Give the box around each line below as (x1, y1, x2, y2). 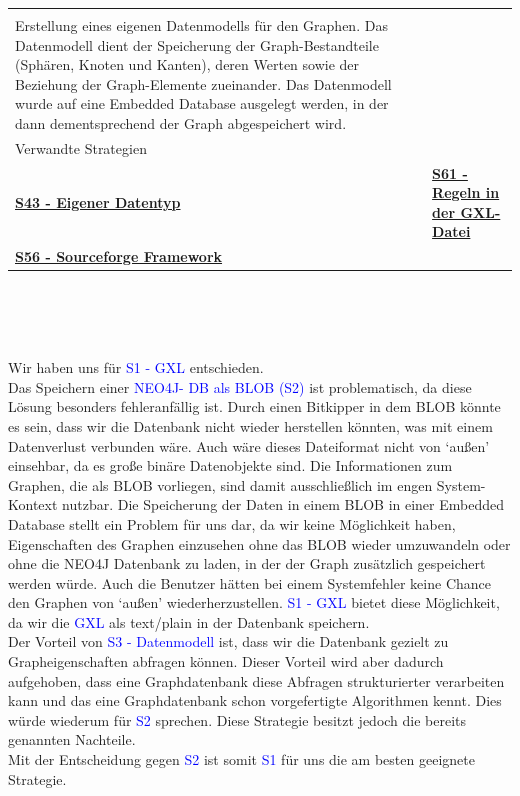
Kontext (8, 494, 58, 515)
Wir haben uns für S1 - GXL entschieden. (8, 357, 264, 378)
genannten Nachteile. (8, 729, 136, 750)
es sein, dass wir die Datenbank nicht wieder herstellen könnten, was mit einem (8, 415, 493, 436)
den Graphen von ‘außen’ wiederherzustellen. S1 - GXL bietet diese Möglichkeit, (8, 592, 500, 613)
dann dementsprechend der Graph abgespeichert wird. (15, 112, 347, 133)
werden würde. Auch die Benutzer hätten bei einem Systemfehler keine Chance (8, 572, 491, 593)
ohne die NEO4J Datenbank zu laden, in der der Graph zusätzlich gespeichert (8, 553, 486, 574)
